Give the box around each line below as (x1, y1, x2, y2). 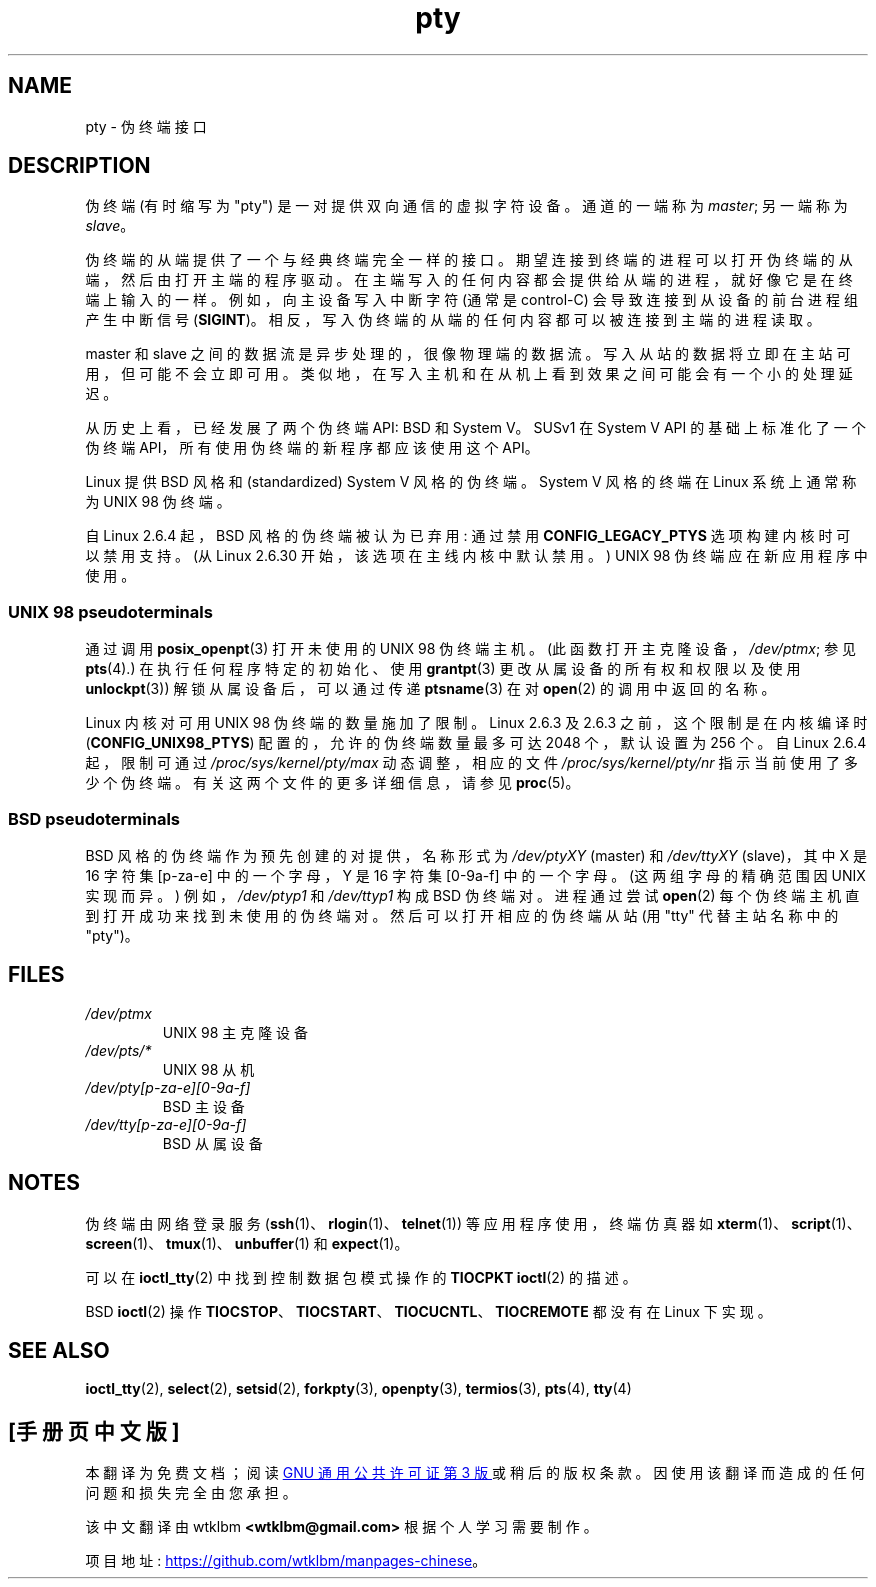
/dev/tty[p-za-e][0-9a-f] (85, 1115, 247, 1133)
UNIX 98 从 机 (162, 1060, 255, 1078)
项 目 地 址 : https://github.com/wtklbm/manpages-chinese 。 (85, 1552, 487, 1570)
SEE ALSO (8, 1338, 110, 1364)
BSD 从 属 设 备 (162, 1134, 263, 1152)
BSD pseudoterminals (8, 808, 180, 829)
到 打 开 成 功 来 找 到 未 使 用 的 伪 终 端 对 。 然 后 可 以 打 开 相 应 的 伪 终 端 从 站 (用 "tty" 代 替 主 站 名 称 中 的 (85, 906, 839, 924)
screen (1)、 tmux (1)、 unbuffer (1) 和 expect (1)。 (85, 1234, 409, 1252)
